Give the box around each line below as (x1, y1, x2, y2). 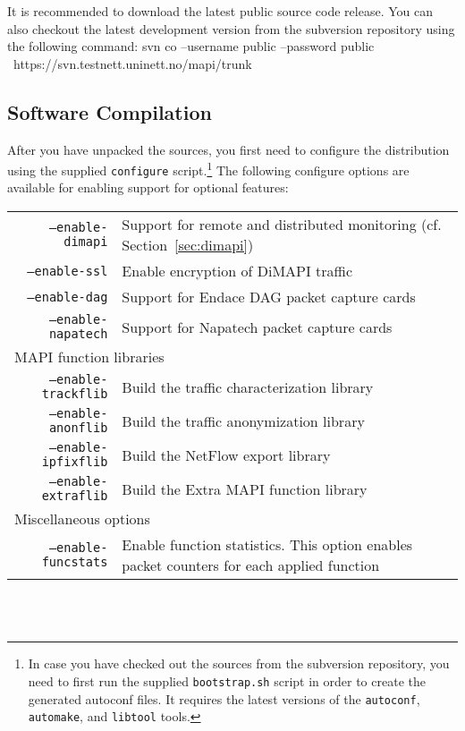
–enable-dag (27, 289, 108, 304)
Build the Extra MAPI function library (122, 478, 368, 499)
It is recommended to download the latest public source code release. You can (7, 2, 433, 20)
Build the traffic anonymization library (122, 410, 365, 431)
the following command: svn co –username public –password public (7, 37, 375, 55)
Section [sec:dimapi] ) (122, 234, 254, 256)
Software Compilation (7, 98, 212, 125)
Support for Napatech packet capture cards (122, 316, 393, 337)
